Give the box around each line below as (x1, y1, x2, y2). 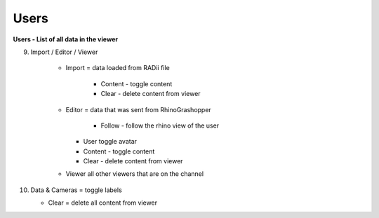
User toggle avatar (83, 137, 137, 146)
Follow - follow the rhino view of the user (100, 121, 220, 130)
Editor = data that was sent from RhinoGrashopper (65, 105, 212, 114)
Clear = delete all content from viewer (48, 198, 158, 207)
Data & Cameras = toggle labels (30, 186, 122, 194)
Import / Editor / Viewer (30, 48, 98, 56)
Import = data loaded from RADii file (65, 64, 170, 72)
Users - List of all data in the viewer (13, 35, 119, 43)
